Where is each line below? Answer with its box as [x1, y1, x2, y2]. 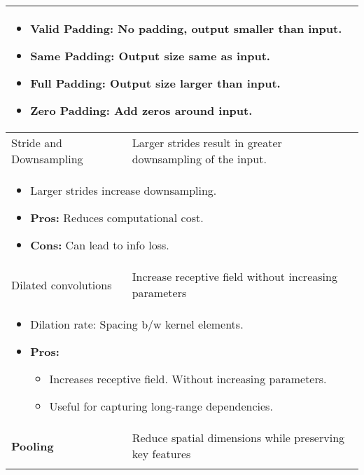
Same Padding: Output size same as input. [30, 48, 270, 64]
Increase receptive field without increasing [132, 268, 337, 284]
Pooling [11, 437, 54, 454]
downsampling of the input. [132, 151, 267, 167]
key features [132, 446, 191, 462]
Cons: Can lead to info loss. [30, 237, 169, 253]
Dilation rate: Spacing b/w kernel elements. [30, 316, 244, 332]
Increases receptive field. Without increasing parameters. [49, 371, 327, 387]
